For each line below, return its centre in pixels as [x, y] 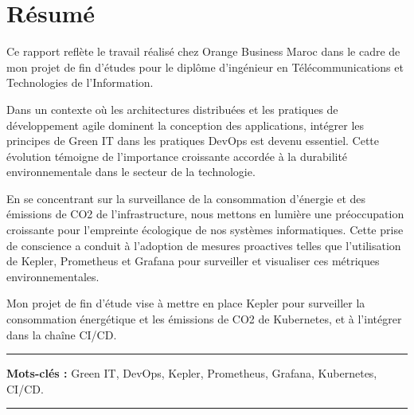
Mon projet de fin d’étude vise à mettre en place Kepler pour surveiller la [186, 303]
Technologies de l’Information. [80, 82]
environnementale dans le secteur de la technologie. [131, 172]
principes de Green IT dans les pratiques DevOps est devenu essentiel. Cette [193, 141]
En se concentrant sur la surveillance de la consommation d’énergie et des [186, 198]
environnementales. [53, 276]
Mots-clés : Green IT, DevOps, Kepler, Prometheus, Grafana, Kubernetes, [192, 373]
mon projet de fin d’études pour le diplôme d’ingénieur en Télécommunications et [205, 67]
